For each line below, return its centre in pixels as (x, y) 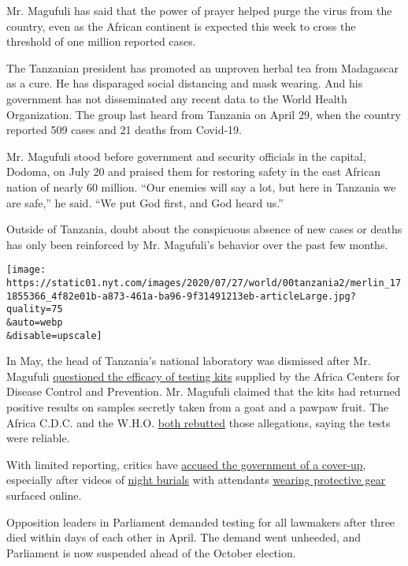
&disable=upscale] (54, 335)
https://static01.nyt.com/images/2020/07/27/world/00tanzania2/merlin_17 (204, 283)
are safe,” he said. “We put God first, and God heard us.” (145, 202)
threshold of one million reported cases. (101, 41)
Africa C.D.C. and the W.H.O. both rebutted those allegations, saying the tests (198, 422)
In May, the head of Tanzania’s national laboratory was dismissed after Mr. (189, 361)
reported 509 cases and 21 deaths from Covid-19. (124, 130)
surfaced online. (44, 495)
